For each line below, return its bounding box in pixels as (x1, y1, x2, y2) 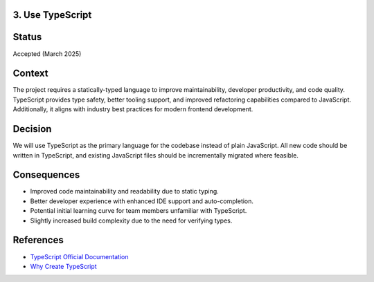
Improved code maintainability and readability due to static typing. (30, 187, 220, 196)
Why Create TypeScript (30, 262, 97, 270)
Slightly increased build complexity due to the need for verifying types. (30, 216, 233, 225)
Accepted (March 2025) (12, 49, 82, 58)
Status (12, 31, 42, 43)
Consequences (12, 169, 80, 181)
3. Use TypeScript (12, 9, 92, 21)
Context (12, 68, 48, 79)
